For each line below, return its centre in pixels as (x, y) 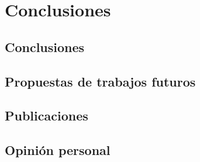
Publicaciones (46, 116)
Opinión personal (58, 150)
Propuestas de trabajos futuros (100, 81)
